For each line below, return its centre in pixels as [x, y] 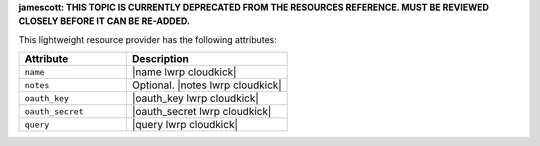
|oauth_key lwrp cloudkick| [195, 98]
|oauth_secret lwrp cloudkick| [201, 112]
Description [160, 59]
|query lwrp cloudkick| [185, 125]
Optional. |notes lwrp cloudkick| [206, 85]
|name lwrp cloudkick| [184, 72]
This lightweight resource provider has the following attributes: [147, 39]
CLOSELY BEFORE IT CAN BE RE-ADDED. [104, 21]
